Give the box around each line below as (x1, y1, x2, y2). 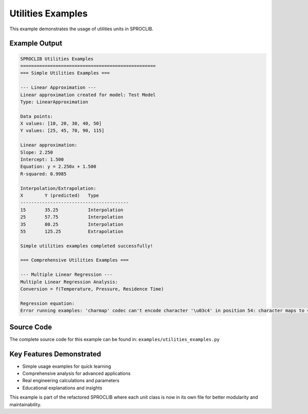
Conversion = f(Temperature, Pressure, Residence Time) (20, 286, 164, 292)
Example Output (9, 39, 63, 48)
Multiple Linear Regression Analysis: (20, 279, 118, 285)
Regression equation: (20, 300, 75, 306)
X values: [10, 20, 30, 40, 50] (20, 121, 102, 127)
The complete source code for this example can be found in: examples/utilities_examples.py (9, 336, 220, 342)
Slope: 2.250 (20, 149, 53, 155)
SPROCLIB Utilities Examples (20, 56, 94, 62)
